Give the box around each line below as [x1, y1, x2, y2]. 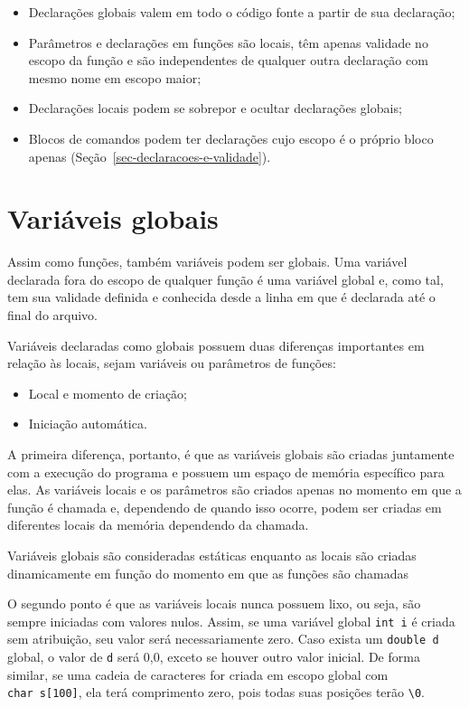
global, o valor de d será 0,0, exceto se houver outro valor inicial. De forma [7, 647, 420, 666]
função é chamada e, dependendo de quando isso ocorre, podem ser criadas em [7, 497, 442, 516]
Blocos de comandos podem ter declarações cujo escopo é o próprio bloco [28, 128, 434, 147]
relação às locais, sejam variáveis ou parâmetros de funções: [7, 353, 336, 372]
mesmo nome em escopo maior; [28, 68, 202, 87]
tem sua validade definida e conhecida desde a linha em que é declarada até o [7, 288, 436, 306]
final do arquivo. [7, 306, 98, 325]
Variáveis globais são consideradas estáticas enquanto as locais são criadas [7, 546, 417, 564]
